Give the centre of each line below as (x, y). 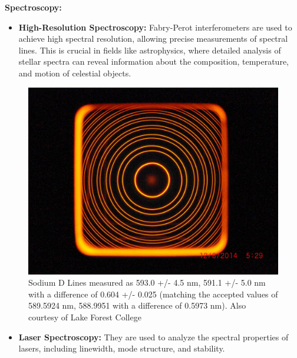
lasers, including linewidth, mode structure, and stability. (122, 348)
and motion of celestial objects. (75, 73)
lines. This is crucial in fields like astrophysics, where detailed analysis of (150, 50)
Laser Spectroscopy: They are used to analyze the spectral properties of (154, 337)
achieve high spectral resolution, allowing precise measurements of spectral (153, 39)
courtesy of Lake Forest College (85, 317)
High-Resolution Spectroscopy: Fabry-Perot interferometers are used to (155, 27)
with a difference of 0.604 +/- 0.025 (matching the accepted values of (153, 294)
